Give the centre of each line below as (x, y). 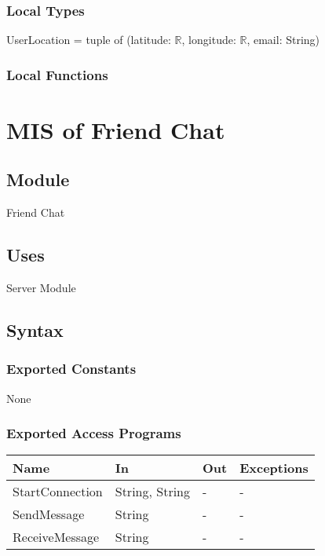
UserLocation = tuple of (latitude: (89, 40)
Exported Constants (71, 369)
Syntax (35, 330)
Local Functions (57, 74)
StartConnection (58, 492)
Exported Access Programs (94, 433)
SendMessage (49, 514)
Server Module (41, 288)
